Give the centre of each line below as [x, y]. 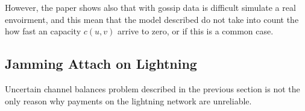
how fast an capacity [43, 31]
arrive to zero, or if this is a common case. [195, 31]
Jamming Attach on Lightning [101, 64]
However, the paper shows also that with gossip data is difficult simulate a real [150, 7]
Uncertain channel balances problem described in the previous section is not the [152, 88]
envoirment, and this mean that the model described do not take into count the [152, 19]
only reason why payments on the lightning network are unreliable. [128, 100]
